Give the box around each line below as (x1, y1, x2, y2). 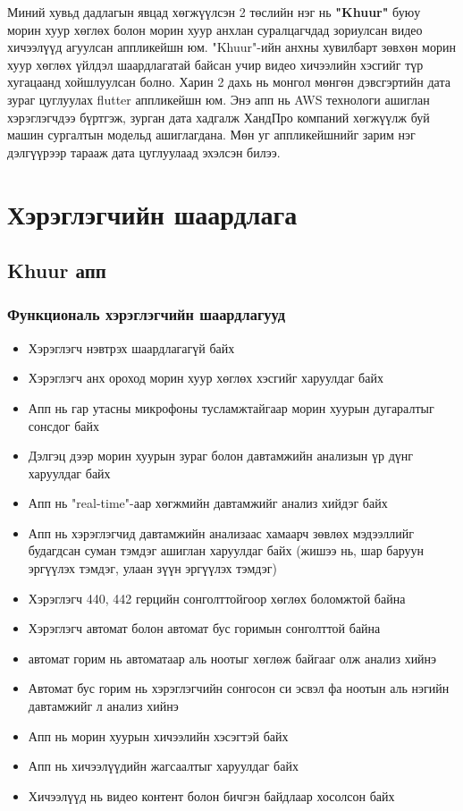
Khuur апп (7, 257, 106, 284)
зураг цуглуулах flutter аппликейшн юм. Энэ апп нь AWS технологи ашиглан (7, 89, 430, 108)
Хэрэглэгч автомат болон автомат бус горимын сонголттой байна (28, 619, 381, 638)
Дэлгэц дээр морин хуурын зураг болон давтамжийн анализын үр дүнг (28, 446, 414, 465)
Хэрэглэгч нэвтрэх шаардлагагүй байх (28, 338, 235, 357)
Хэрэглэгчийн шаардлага (7, 195, 298, 232)
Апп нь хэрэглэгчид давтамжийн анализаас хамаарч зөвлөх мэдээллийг (28, 523, 414, 542)
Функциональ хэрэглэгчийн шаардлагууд (7, 303, 285, 325)
